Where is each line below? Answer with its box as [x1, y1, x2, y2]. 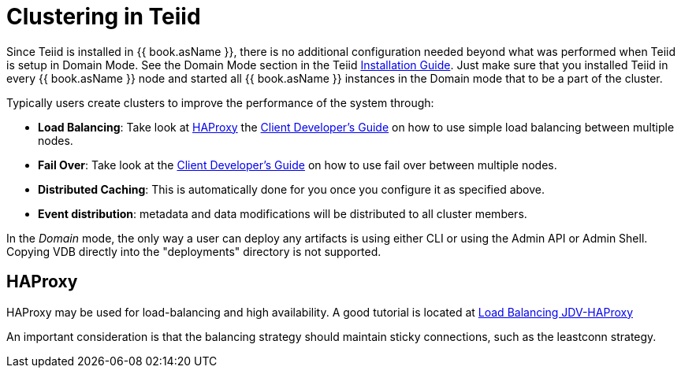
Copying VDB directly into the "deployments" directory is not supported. [6, 244, 381, 258]
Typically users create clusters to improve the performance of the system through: [6, 95, 434, 109]
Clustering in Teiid [6, 3, 201, 30]
